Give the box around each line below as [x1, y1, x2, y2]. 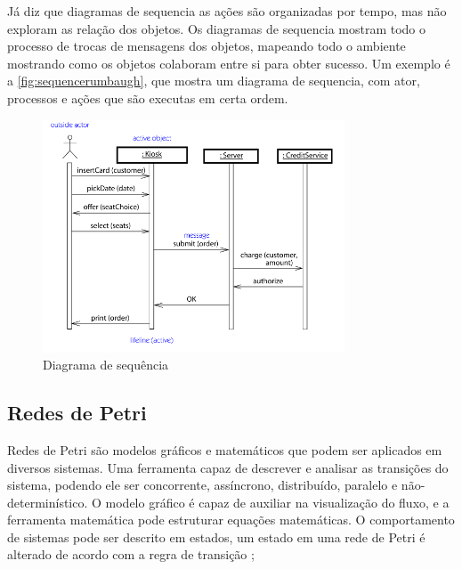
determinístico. [7, 492, 88, 511]
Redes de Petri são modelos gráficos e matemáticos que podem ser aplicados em [7, 440, 442, 459]
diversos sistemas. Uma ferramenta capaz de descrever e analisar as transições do [7, 458, 449, 476]
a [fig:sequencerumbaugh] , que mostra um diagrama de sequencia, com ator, [7, 71, 420, 90]
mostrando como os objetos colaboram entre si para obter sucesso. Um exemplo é [7, 53, 450, 72]
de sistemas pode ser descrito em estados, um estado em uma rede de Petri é [7, 527, 426, 546]
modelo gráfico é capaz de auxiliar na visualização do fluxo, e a [105, 492, 450, 511]
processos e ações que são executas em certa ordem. [7, 88, 288, 107]
